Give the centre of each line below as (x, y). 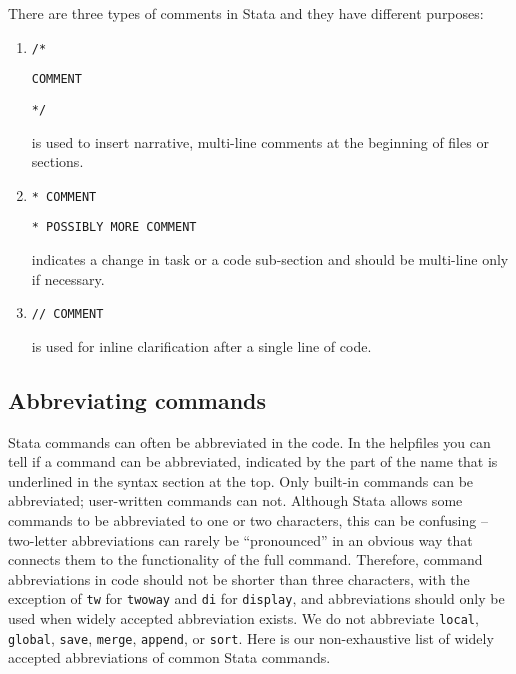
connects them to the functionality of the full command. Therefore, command (245, 559)
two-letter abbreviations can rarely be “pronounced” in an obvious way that (240, 539)
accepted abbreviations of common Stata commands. (169, 657)
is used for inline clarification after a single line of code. (201, 345)
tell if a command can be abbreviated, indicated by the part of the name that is (253, 461)
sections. (57, 161)
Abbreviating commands (137, 399)
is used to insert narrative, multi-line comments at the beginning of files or (260, 141)
